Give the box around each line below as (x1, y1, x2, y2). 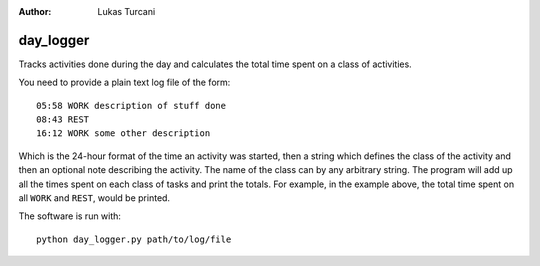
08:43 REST (36, 114, 90, 125)
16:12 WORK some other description (36, 128, 211, 139)
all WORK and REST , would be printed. (18, 192, 170, 204)
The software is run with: (18, 210, 122, 222)
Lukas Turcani (97, 6, 156, 17)
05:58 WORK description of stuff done (36, 100, 227, 111)
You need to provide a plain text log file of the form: (18, 76, 231, 89)
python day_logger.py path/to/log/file (36, 233, 232, 245)
